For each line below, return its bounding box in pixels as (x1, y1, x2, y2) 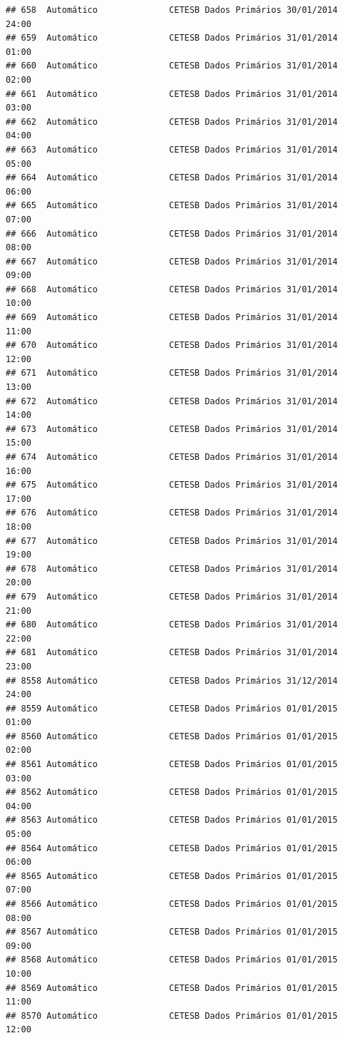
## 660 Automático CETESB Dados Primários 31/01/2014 (6, 61, 338, 71)
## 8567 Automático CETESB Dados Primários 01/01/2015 (6, 927, 338, 937)
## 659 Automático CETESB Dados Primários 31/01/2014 (6, 33, 338, 43)
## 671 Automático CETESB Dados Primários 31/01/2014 (6, 368, 338, 379)
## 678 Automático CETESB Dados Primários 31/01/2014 (6, 563, 338, 574)
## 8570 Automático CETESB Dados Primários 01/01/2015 (6, 1010, 338, 1021)
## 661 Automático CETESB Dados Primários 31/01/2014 (6, 88, 338, 99)
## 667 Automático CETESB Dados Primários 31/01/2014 (6, 256, 338, 267)
